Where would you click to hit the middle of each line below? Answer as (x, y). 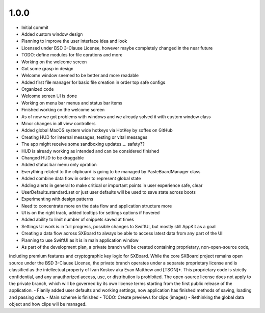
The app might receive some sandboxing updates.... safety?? (83, 144)
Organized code (38, 89)
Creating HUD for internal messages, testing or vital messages (84, 137)
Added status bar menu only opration (59, 165)
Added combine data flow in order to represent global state (81, 179)
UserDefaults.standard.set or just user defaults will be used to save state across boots (108, 192)
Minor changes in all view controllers (58, 124)
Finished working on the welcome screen (63, 110)
